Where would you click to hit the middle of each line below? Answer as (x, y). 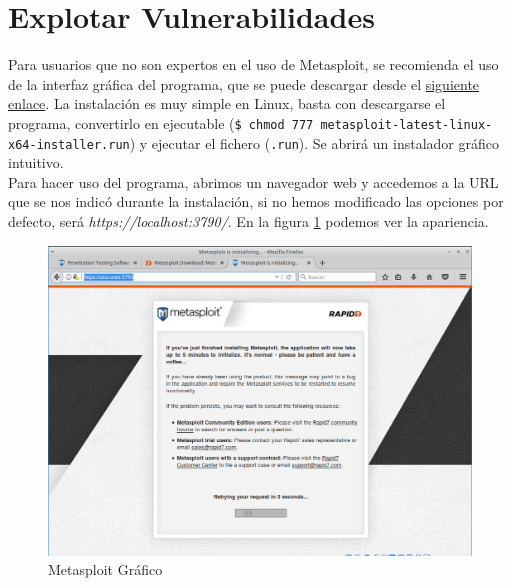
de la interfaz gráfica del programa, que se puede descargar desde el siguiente (244, 83)
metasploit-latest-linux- (406, 124)
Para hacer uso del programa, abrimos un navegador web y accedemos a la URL (253, 181)
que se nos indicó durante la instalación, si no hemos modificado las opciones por (256, 201)
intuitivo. (36, 162)
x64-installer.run (69, 144)
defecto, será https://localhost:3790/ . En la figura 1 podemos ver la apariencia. (248, 221)
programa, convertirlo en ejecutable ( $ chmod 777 (161, 122)
